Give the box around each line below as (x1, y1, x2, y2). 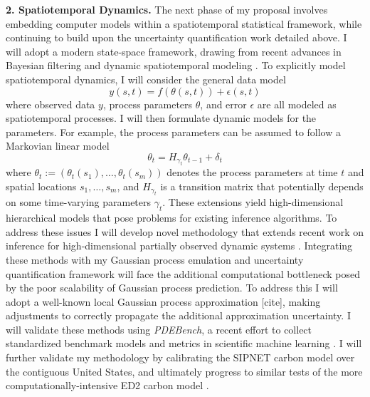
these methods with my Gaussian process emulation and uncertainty (6, 252, 304, 267)
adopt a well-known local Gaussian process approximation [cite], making (6, 294, 321, 309)
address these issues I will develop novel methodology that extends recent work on (6, 224, 364, 239)
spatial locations (6, 178, 77, 193)
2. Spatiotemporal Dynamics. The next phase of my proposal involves (6, 2, 328, 16)
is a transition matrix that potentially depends (160, 178, 364, 193)
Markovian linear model (6, 138, 110, 153)
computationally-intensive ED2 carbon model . (6, 378, 209, 393)
